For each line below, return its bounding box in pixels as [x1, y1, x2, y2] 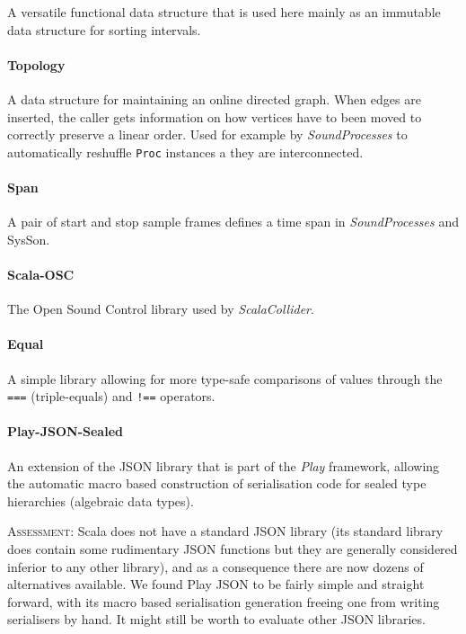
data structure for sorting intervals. [7, 20, 201, 39]
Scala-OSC [7, 265, 75, 283]
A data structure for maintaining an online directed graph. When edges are [7, 89, 421, 108]
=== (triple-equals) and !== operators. [7, 387, 215, 406]
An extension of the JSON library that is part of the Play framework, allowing [7, 456, 440, 475]
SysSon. [7, 229, 50, 248]
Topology [7, 55, 66, 74]
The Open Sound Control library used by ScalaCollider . [7, 299, 314, 318]
